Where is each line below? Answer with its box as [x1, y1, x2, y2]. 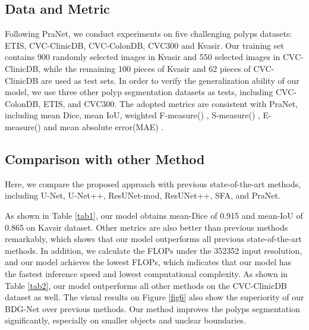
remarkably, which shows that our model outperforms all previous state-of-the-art [5, 232, 302, 245]
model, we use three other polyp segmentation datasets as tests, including [5, 86, 273, 98]
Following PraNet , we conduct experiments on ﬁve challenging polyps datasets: [5, 27, 292, 40]
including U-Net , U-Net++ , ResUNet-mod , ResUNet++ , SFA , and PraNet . [5, 189, 280, 202]
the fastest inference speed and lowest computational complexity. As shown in [5, 267, 288, 279]
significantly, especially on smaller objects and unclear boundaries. [5, 314, 246, 326]
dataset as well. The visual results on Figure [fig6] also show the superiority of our [5, 291, 304, 303]
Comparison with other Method [5, 149, 205, 168]
